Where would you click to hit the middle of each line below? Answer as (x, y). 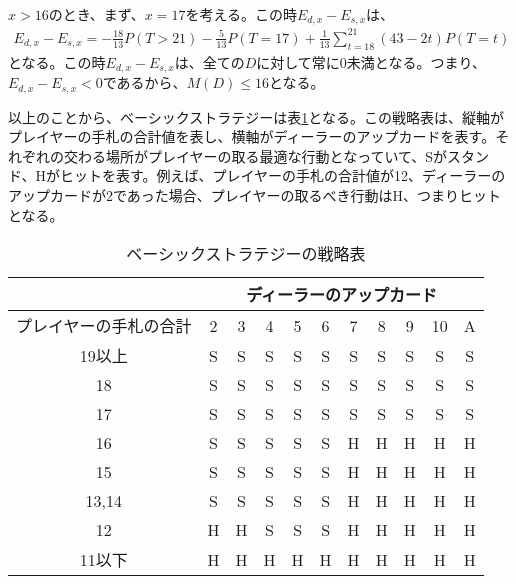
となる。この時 (57, 61)
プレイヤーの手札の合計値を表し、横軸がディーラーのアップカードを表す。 (252, 136)
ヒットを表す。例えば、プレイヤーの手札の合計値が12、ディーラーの (282, 175)
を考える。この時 (241, 13)
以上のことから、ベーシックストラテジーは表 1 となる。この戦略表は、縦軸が (256, 116)
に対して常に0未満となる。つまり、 (371, 61)
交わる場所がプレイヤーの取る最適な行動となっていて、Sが (255, 155)
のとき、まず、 (96, 13)
